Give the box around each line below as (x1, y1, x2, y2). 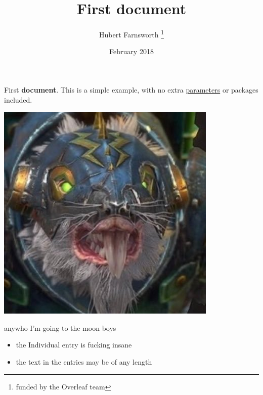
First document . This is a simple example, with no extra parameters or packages (4, 84, 258, 95)
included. (4, 94, 32, 105)
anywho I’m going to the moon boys (4, 322, 116, 333)
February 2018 (109, 46, 154, 57)
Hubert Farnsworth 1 (99, 28, 164, 39)
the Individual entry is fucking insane (16, 339, 132, 350)
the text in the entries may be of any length (16, 356, 152, 367)
